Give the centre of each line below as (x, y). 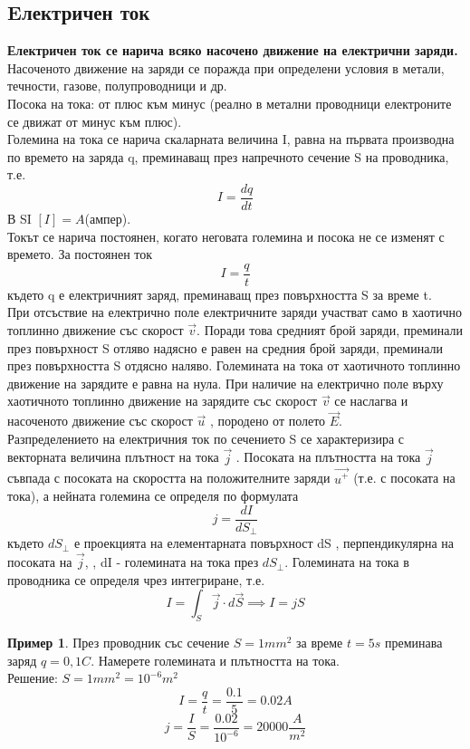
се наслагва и (371, 401)
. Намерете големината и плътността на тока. (215, 660)
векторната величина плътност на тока (113, 457)
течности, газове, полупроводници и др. (117, 86)
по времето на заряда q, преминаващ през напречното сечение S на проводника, (228, 156)
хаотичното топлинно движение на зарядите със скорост (163, 401)
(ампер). (108, 219)
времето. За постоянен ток (80, 254)
